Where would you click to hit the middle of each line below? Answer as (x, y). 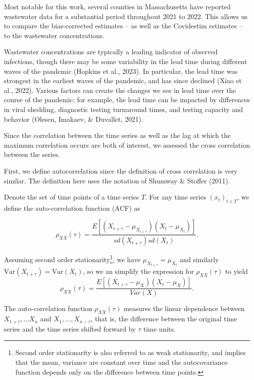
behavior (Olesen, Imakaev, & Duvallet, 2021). (74, 119)
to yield (237, 271)
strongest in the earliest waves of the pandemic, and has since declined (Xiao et (123, 80)
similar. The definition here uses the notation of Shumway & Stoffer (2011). (117, 180)
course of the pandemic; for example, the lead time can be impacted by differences (127, 100)
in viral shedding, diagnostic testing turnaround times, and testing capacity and (124, 109)
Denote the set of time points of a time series (72, 197)
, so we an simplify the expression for (138, 271)
